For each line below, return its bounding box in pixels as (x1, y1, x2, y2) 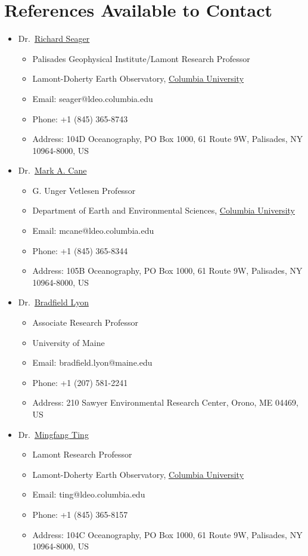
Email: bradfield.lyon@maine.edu (32, 356, 153, 369)
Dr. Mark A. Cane (18, 164, 87, 177)
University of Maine (32, 336, 105, 348)
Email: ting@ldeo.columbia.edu (32, 488, 145, 501)
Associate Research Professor (32, 316, 139, 329)
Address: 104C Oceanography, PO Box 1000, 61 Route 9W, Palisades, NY (32, 528, 303, 540)
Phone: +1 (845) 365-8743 (32, 112, 128, 125)
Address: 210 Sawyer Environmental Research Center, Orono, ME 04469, (32, 396, 298, 409)
